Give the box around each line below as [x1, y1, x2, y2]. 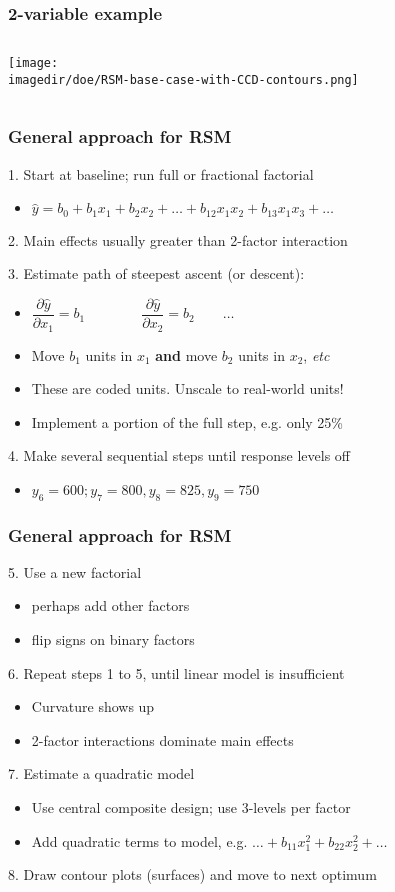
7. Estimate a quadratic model [8, 763, 195, 784]
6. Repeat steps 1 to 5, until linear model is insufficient [8, 662, 345, 683]
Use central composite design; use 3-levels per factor [31, 797, 351, 818]
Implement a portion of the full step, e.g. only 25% [31, 411, 344, 432]
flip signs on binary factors [31, 629, 195, 650]
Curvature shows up [31, 696, 155, 717]
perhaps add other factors [31, 595, 190, 616]
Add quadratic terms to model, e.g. [31, 830, 248, 851]
